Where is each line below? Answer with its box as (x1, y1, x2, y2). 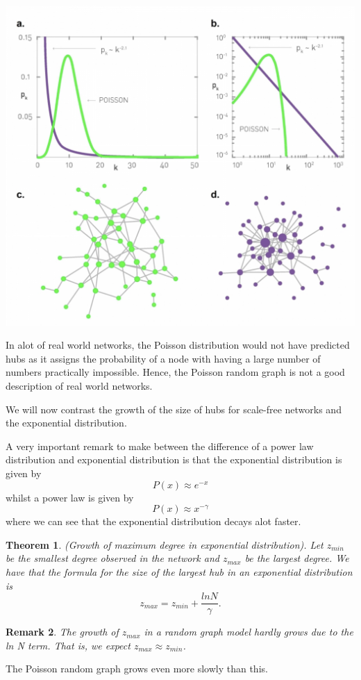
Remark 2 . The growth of (6, 624, 119, 639)
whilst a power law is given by (6, 490, 134, 504)
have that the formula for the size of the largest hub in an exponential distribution (6, 565, 353, 579)
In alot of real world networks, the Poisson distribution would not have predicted (6, 338, 350, 352)
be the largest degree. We (244, 551, 349, 565)
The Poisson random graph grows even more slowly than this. (6, 661, 268, 676)
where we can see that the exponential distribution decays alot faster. (6, 514, 301, 529)
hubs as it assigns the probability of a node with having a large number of (6, 351, 321, 365)
